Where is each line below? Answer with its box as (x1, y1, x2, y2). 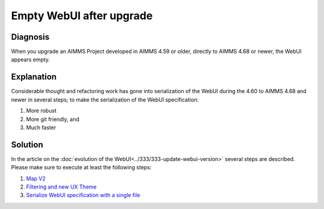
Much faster (26, 124, 56, 131)
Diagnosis (11, 32, 50, 42)
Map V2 (26, 175, 46, 182)
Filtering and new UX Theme (26, 183, 97, 190)
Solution (11, 139, 43, 150)
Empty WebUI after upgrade (11, 9, 153, 22)
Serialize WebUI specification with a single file (26, 192, 140, 199)
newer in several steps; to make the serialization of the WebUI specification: (11, 96, 199, 103)
